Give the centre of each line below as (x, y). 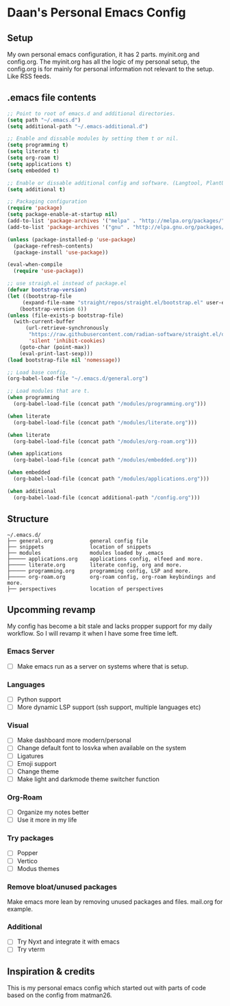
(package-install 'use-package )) (61, 252)
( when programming (33, 398)
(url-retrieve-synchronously (67, 328)
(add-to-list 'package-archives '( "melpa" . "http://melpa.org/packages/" (116, 221)
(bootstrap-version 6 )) (53, 309)
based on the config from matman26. (60, 995)
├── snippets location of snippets (79, 547)
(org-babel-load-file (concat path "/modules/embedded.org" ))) (105, 460)
